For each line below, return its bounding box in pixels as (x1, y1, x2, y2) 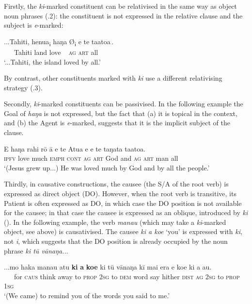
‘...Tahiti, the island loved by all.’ (4, 56, 101, 67)
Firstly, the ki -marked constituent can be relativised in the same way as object (4, 1, 237, 11)
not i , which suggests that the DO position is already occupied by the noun (4, 236, 228, 246)
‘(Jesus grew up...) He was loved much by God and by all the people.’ (4, 162, 210, 172)
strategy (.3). (4, 82, 43, 92)
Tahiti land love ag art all (14, 47, 98, 57)
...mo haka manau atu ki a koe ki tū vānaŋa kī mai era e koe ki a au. (4, 262, 212, 272)
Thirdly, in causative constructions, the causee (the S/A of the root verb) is (4, 179, 229, 189)
